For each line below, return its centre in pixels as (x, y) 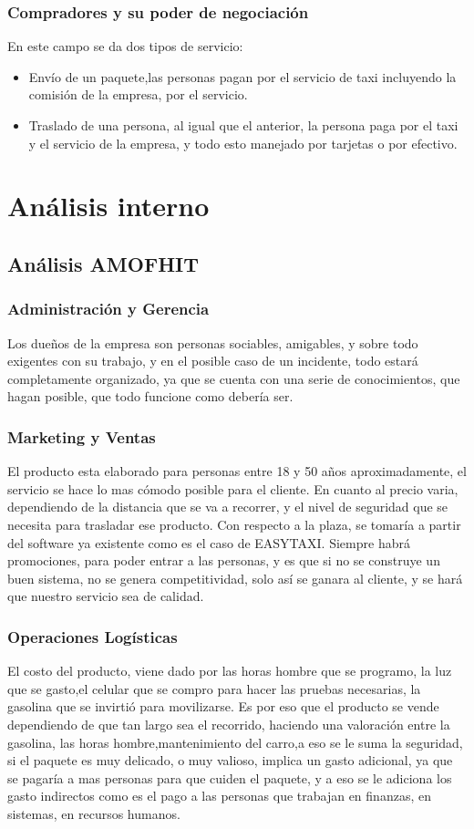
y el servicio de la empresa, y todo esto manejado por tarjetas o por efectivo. (243, 143)
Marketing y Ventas (82, 436)
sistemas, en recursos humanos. (94, 813)
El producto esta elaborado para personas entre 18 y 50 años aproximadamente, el (237, 471)
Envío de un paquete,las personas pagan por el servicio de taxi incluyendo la (242, 76)
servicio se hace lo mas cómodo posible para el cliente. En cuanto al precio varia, (233, 488)
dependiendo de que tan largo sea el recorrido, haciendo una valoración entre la (229, 724)
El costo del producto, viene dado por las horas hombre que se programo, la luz (230, 671)
